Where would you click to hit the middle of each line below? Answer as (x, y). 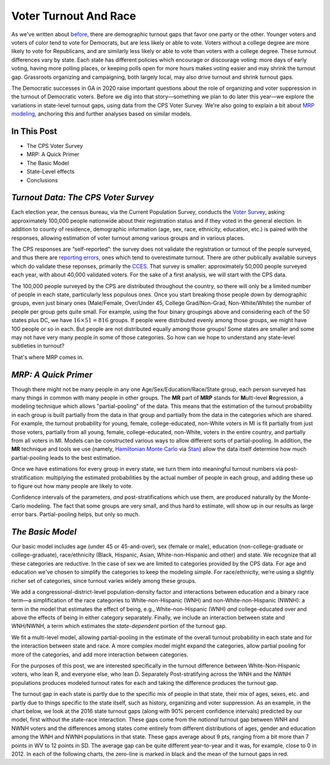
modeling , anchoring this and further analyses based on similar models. (101, 114)
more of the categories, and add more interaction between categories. (100, 654)
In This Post (34, 131)
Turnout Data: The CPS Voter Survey (82, 198)
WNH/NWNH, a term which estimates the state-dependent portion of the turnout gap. (119, 626)
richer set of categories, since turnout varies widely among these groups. (104, 580)
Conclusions (42, 180)
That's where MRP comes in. (47, 357)
